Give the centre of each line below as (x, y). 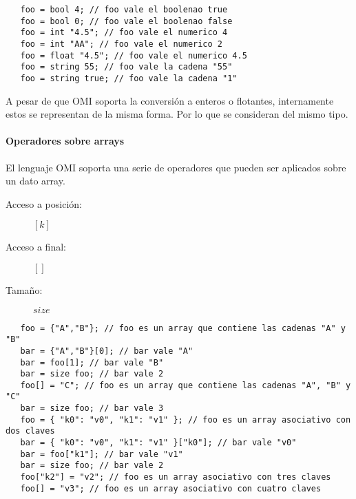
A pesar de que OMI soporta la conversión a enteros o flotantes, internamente (170, 100)
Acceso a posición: (44, 203)
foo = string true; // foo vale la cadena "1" (129, 78)
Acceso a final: (36, 247)
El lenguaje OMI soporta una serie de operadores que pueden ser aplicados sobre (176, 167)
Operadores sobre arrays (65, 141)
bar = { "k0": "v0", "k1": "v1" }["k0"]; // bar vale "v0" (158, 443)
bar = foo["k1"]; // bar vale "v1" (102, 454)
